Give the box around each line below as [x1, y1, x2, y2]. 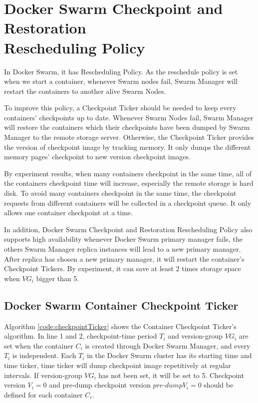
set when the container [4, 340, 73, 351]
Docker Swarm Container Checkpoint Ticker [4, 297, 239, 313]
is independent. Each [12, 350, 76, 361]
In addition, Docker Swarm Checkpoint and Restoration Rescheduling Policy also [4, 224, 253, 234]
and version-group [168, 331, 223, 341]
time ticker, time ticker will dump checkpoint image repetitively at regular [4, 360, 231, 370]
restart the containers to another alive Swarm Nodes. [4, 85, 166, 96]
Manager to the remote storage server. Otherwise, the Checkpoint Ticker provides [4, 132, 254, 142]
